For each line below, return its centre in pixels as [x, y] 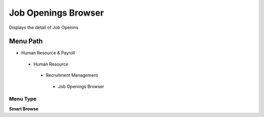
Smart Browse [24, 109]
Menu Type [23, 99]
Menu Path [26, 41]
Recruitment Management [72, 75]
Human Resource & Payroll [48, 53]
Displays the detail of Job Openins [44, 27]
